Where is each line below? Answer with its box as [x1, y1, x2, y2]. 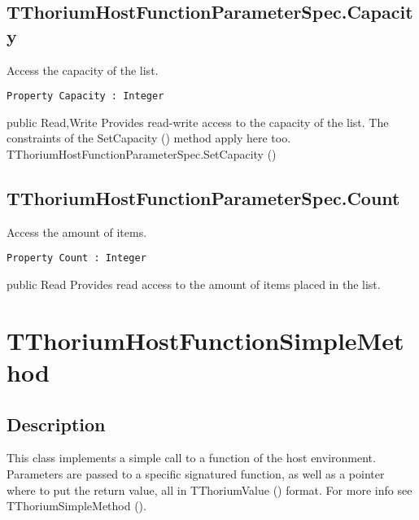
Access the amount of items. [7, 223, 147, 240]
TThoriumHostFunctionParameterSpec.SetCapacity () [7, 146, 277, 163]
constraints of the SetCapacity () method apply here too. [7, 129, 291, 146]
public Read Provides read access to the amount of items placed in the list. [7, 276, 381, 293]
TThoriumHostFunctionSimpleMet [7, 323, 404, 356]
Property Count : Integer [7, 252, 146, 264]
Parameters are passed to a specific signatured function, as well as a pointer [7, 465, 385, 483]
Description [7, 411, 106, 436]
